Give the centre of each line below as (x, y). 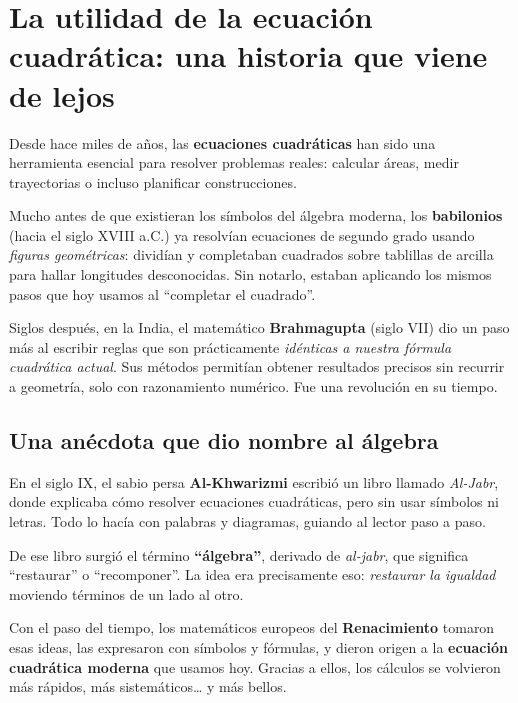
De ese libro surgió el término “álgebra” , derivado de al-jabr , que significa (239, 554)
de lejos (62, 94)
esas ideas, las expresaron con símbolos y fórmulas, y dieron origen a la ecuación (258, 646)
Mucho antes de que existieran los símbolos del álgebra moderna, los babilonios (256, 215)
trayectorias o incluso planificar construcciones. (153, 181)
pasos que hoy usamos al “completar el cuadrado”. (162, 293)
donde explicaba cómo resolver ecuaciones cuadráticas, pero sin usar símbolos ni (254, 501)
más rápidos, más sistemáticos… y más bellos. (148, 686)
